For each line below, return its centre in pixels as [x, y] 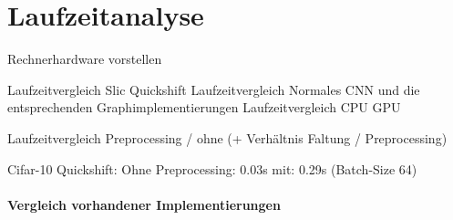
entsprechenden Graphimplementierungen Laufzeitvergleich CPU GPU [204, 107]
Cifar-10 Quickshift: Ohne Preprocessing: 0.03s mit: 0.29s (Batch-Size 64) [212, 168]
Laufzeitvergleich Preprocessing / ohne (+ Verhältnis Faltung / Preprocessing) [227, 137]
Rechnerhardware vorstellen [85, 59]
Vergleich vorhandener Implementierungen [144, 204]
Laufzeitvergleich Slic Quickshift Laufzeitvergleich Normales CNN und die [214, 89]
